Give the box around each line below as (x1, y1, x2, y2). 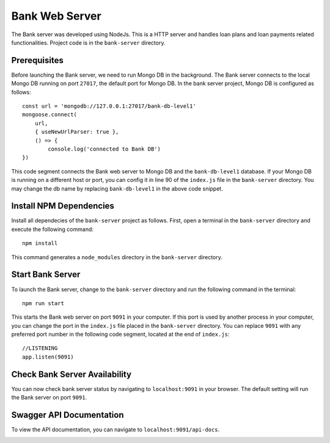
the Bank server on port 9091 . (11, 394, 87, 401)
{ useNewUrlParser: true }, (34, 129, 119, 135)
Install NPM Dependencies (11, 201, 114, 211)
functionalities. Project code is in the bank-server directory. (11, 39, 166, 46)
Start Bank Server (11, 270, 81, 280)
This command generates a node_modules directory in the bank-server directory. (11, 253, 223, 260)
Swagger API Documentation (11, 409, 125, 420)
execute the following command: (11, 225, 94, 233)
